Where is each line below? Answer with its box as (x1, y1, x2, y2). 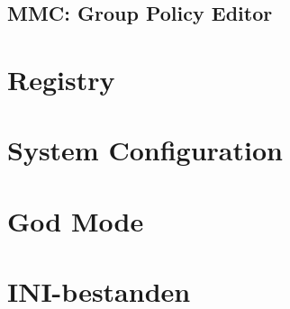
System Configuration (7, 132, 283, 168)
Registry (7, 60, 115, 97)
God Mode (7, 202, 144, 239)
